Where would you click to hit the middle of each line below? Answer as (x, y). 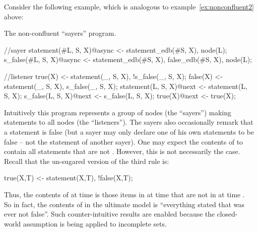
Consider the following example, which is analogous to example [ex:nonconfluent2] (129, 6)
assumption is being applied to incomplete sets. (95, 223)
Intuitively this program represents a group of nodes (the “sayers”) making (118, 112)
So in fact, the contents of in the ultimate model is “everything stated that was (124, 204)
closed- (227, 214)
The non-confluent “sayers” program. (60, 33)
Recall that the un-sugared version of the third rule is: (87, 161)
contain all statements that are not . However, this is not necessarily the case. (122, 151)
